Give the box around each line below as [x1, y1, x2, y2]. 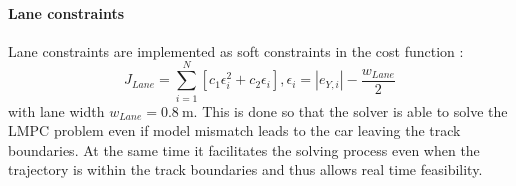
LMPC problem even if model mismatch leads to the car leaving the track [8, 120, 461, 141]
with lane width [8, 100, 105, 121]
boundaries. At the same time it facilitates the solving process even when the [8, 139, 480, 160]
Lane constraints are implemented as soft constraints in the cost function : [8, 40, 464, 61]
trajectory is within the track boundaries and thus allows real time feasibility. [8, 159, 483, 180]
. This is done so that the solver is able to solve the [193, 100, 508, 121]
